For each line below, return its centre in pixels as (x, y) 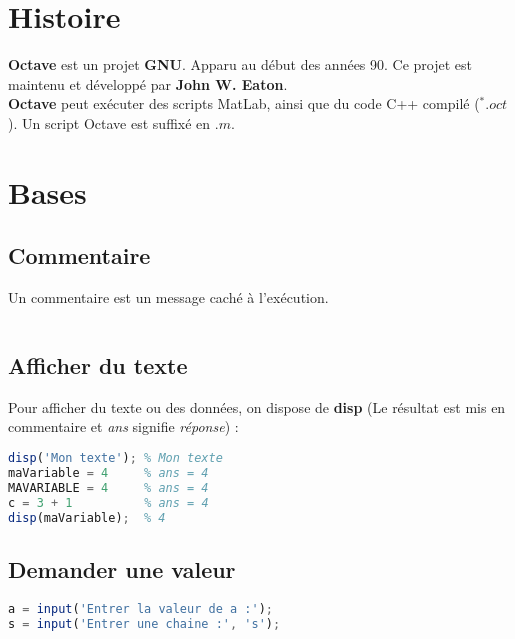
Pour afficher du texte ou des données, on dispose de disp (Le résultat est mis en (257, 406)
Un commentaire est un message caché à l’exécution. (168, 297)
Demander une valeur (122, 568)
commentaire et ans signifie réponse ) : (123, 426)
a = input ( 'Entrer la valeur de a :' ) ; (140, 608)
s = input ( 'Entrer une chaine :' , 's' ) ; (144, 623)
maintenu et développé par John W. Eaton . (148, 83)
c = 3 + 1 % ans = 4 (108, 502)
